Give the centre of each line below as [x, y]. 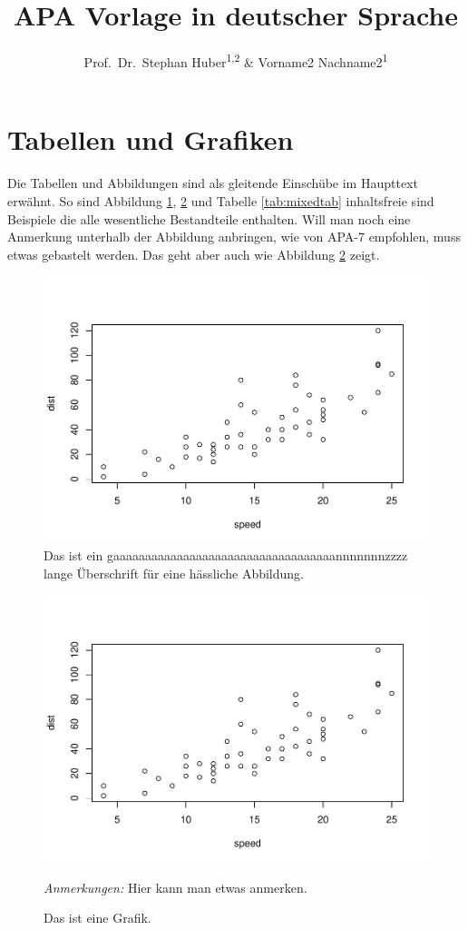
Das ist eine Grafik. [97, 918]
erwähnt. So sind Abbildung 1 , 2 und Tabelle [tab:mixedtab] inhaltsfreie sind [221, 200]
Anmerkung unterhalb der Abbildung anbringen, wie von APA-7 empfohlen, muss [234, 237]
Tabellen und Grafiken [151, 139]
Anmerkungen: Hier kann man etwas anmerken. [175, 887]
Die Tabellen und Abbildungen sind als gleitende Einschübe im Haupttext [213, 183]
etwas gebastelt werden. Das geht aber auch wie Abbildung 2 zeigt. [194, 254]
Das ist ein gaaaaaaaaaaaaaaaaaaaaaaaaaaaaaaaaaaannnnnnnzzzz [226, 555]
